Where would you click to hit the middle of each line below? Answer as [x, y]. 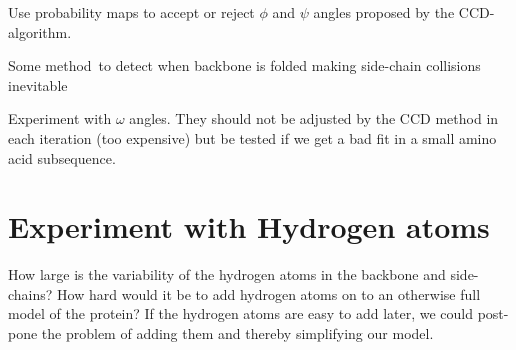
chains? [30, 293]
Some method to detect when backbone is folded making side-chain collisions [244, 65]
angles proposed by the [384, 12]
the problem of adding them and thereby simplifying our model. [237, 333]
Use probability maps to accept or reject [131, 12]
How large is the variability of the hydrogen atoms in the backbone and [227, 274]
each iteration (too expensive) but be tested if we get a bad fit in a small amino [252, 137]
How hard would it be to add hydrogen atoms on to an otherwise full [269, 293]
